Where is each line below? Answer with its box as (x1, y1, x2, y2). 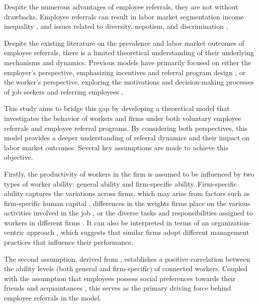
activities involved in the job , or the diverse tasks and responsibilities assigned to (4, 207, 253, 218)
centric (4, 227, 24, 237)
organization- (211, 217, 252, 227)
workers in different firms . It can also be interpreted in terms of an (4, 217, 209, 227)
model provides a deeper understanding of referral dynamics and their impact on (4, 132, 250, 143)
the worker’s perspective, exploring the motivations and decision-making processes (4, 77, 254, 87)
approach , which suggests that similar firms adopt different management (26, 227, 249, 237)
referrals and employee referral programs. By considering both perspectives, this (4, 122, 248, 133)
